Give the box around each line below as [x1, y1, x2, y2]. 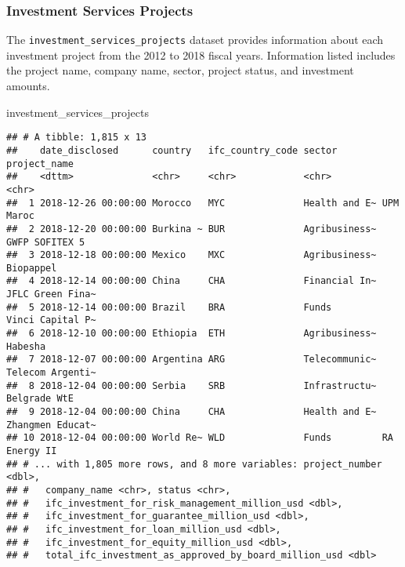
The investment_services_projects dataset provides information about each [6, 31, 384, 48]
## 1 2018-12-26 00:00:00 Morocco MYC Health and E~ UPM [6, 197, 400, 209]
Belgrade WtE [6, 393, 74, 405]
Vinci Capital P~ [6, 314, 96, 326]
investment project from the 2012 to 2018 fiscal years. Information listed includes [6, 46, 396, 63]
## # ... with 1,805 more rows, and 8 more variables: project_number [6, 458, 382, 470]
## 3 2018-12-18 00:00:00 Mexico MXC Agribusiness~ [6, 249, 377, 261]
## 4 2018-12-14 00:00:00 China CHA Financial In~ [6, 275, 377, 287]
